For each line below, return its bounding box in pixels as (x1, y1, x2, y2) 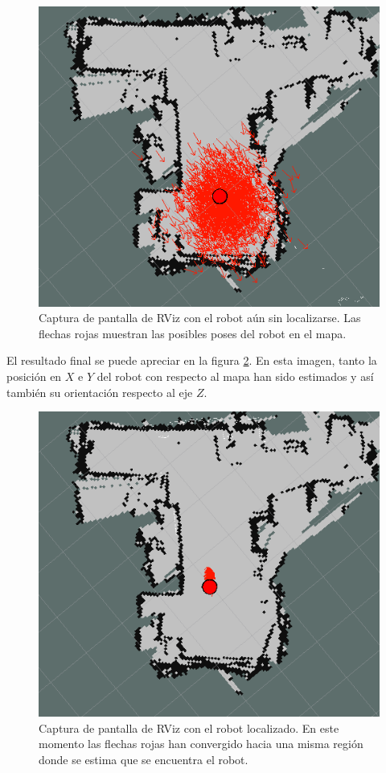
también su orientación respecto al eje (6, 383, 193, 400)
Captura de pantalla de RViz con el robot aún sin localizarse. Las (39, 309, 361, 326)
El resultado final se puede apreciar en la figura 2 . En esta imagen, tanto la (6, 352, 377, 369)
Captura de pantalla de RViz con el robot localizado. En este (39, 719, 339, 736)
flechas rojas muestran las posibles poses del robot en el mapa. (39, 324, 347, 341)
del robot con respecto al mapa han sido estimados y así (96, 368, 374, 385)
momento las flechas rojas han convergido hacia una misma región (39, 735, 363, 752)
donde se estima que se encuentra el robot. (39, 750, 248, 767)
